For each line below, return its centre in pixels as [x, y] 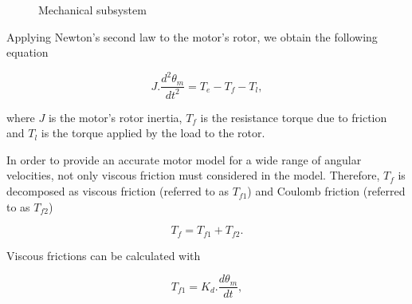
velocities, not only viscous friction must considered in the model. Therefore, [193, 175]
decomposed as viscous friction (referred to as [118, 191]
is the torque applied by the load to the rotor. [153, 133]
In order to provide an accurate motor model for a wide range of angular [184, 159]
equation [27, 52]
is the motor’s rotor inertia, [115, 117]
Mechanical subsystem [92, 10]
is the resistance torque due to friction [294, 117]
